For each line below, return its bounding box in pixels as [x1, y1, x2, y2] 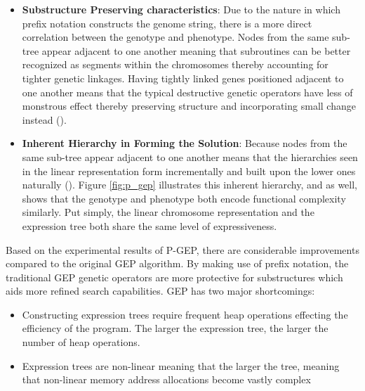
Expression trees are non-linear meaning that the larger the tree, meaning [22, 358, 340, 373]
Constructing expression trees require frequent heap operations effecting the [22, 307, 348, 321]
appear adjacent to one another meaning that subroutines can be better [41, 43, 351, 58]
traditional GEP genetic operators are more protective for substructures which [6, 269, 343, 284]
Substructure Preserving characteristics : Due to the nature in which [22, 2, 340, 16]
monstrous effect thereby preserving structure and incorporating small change [22, 98, 356, 113]
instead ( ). [22, 112, 67, 127]
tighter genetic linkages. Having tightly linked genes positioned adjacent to [22, 70, 344, 85]
